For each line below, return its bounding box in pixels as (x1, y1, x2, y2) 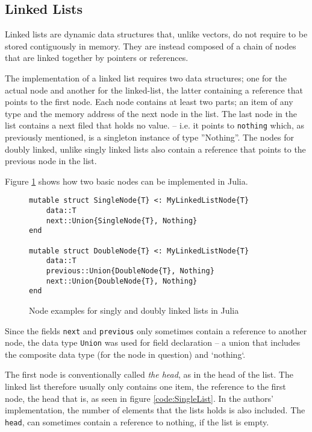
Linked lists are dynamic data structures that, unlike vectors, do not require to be (5, 28, 308, 40)
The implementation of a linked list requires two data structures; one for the (5, 71, 287, 84)
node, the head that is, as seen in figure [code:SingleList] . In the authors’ (5, 392, 273, 404)
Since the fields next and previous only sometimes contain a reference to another (5, 324, 307, 337)
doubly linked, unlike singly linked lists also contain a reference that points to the (5, 142, 306, 155)
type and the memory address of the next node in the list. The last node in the (5, 107, 297, 119)
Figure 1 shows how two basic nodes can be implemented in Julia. (5, 174, 248, 187)
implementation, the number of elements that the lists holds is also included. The (5, 404, 305, 416)
